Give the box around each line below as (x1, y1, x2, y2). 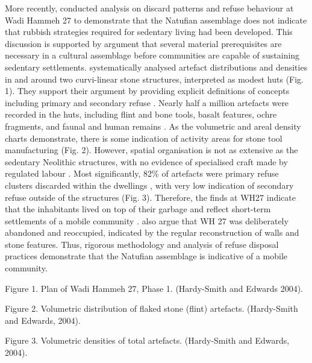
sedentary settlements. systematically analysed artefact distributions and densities (5, 60, 308, 73)
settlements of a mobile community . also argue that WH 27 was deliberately (5, 214, 289, 227)
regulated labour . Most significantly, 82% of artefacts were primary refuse (5, 167, 279, 180)
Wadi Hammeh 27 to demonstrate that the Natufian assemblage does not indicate (5, 13, 307, 26)
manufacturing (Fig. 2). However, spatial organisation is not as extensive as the (5, 144, 298, 156)
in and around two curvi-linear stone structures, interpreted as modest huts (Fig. (5, 72, 304, 85)
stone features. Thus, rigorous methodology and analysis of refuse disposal (5, 238, 279, 250)
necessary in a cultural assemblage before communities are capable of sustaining (5, 49, 300, 62)
